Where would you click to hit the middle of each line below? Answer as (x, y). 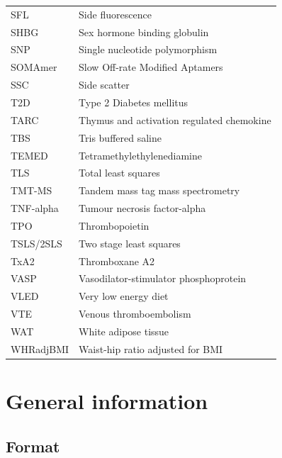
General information (107, 401)
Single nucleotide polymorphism (148, 49)
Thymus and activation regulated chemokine (175, 119)
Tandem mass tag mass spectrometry (159, 190)
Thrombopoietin (114, 225)
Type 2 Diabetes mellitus (134, 102)
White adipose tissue (124, 331)
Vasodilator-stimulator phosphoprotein (163, 278)
